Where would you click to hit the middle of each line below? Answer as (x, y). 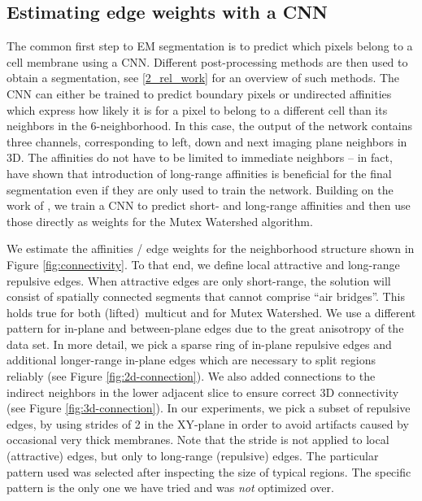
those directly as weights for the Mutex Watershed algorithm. (160, 221)
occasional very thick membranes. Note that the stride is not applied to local (198, 440)
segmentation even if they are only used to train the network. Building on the (200, 189)
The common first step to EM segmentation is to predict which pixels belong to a (210, 46)
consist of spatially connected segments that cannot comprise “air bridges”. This (206, 296)
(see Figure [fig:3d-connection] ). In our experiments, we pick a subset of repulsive (209, 408)
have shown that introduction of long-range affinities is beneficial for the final (199, 173)
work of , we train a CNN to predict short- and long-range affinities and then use (209, 205)
